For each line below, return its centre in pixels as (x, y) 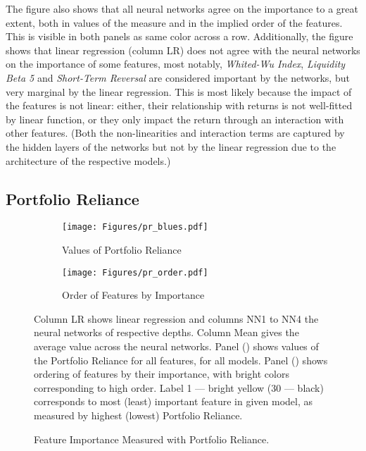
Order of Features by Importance (133, 295)
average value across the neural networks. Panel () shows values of (176, 346)
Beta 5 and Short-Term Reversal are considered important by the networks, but (178, 77)
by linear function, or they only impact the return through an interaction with (175, 119)
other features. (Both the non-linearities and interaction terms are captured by (175, 133)
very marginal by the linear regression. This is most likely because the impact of (179, 91)
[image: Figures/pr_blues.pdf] (135, 227)
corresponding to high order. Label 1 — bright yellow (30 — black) (179, 387)
